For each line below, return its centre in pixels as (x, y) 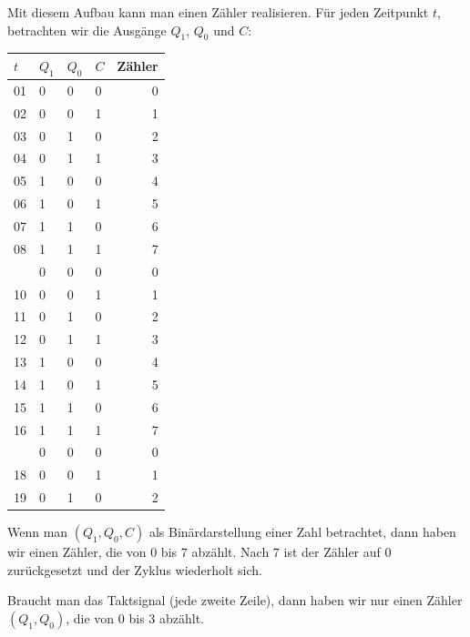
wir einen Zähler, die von (77, 552)
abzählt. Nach (230, 552)
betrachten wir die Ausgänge (87, 30)
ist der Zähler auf (332, 552)
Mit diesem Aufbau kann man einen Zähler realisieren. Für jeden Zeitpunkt (218, 12)
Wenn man (38, 532)
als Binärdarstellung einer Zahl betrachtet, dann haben (302, 532)
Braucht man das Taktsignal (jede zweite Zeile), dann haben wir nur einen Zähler (235, 600)
